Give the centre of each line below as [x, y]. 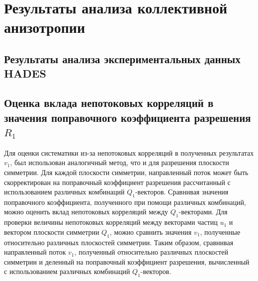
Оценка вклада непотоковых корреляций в [109, 103]
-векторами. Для [203, 212]
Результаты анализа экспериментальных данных [122, 58]
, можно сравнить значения [151, 232]
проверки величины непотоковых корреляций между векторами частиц [111, 222]
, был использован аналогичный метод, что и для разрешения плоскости [120, 162]
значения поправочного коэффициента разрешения [128, 117]
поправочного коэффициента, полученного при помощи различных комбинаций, [125, 202]
